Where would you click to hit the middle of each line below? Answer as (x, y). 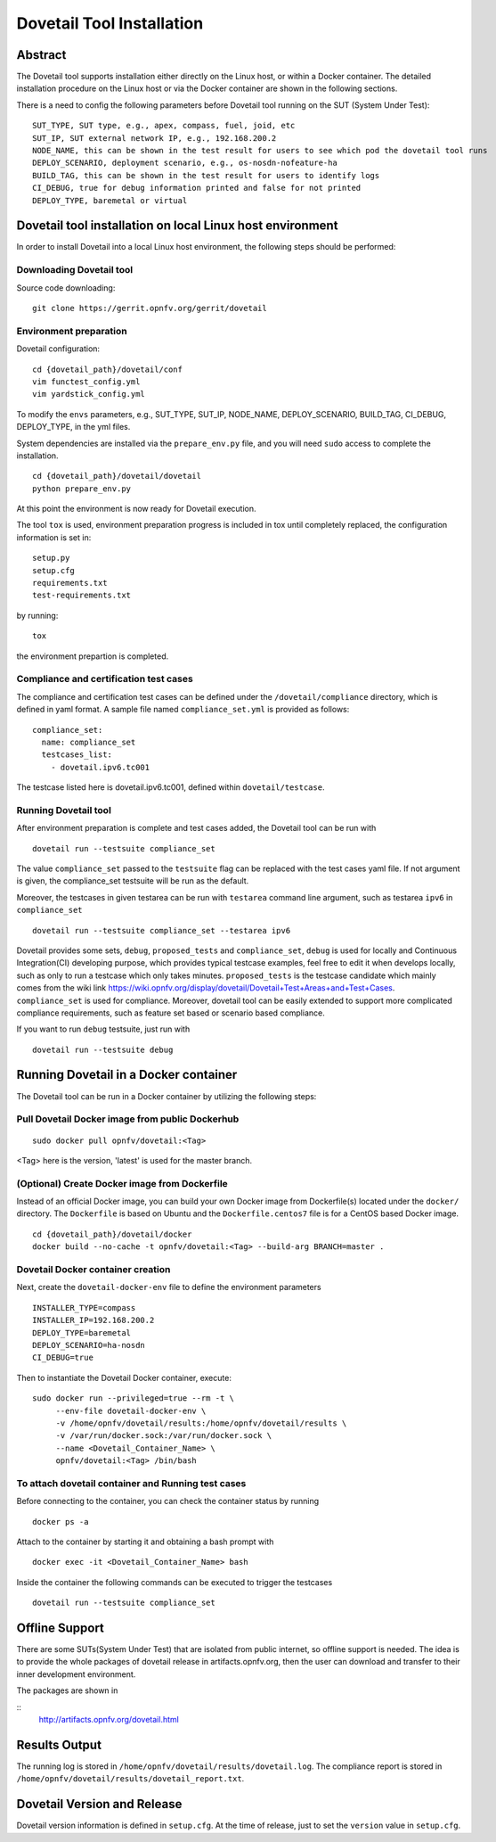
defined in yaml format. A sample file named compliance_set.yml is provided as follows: (183, 710)
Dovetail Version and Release (99, 1804)
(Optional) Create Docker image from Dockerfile (122, 1183)
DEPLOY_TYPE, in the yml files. (73, 427)
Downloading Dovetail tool (75, 270)
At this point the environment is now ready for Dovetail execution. (137, 509)
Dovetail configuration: (58, 349)
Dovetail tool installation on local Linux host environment (177, 226)
